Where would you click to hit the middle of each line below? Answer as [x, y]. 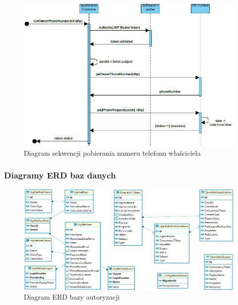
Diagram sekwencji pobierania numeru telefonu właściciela [112, 153]
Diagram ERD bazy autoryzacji [72, 297]
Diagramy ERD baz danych [60, 175]
